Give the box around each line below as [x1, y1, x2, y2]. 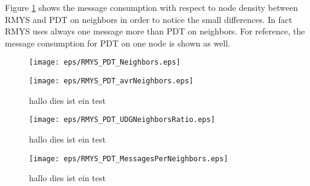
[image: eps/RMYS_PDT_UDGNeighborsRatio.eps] [29, 115, 215, 124]
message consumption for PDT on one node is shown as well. [5, 36, 231, 49]
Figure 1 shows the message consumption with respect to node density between [5, 1, 298, 13]
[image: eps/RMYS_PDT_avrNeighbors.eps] [29, 77, 194, 86]
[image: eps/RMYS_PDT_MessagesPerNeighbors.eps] [29, 154, 228, 163]
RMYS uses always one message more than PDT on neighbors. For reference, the [5, 25, 305, 37]
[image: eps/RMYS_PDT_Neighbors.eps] [29, 58, 181, 67]
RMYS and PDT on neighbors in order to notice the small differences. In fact [5, 13, 292, 25]
